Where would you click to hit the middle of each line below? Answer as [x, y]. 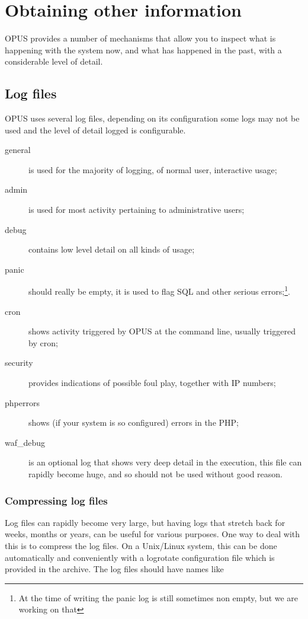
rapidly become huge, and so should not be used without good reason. [155, 474]
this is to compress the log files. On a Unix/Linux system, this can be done [141, 546]
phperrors [22, 402]
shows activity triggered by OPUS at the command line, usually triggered [162, 331]
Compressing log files [56, 500]
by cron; [43, 342]
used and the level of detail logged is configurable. [95, 130]
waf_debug [25, 442]
